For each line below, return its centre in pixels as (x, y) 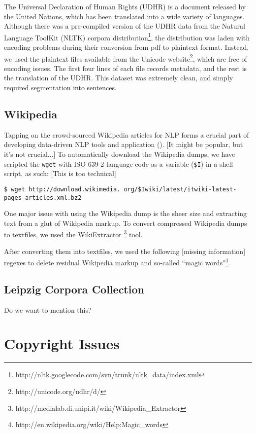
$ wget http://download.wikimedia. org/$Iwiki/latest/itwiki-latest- (120, 189)
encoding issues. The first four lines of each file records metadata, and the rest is (126, 68)
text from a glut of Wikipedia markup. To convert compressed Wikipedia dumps (126, 223)
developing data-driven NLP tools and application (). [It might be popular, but (124, 144)
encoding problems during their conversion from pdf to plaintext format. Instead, (127, 47)
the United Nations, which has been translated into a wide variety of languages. (124, 16)
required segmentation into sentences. (60, 88)
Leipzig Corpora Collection (74, 289)
